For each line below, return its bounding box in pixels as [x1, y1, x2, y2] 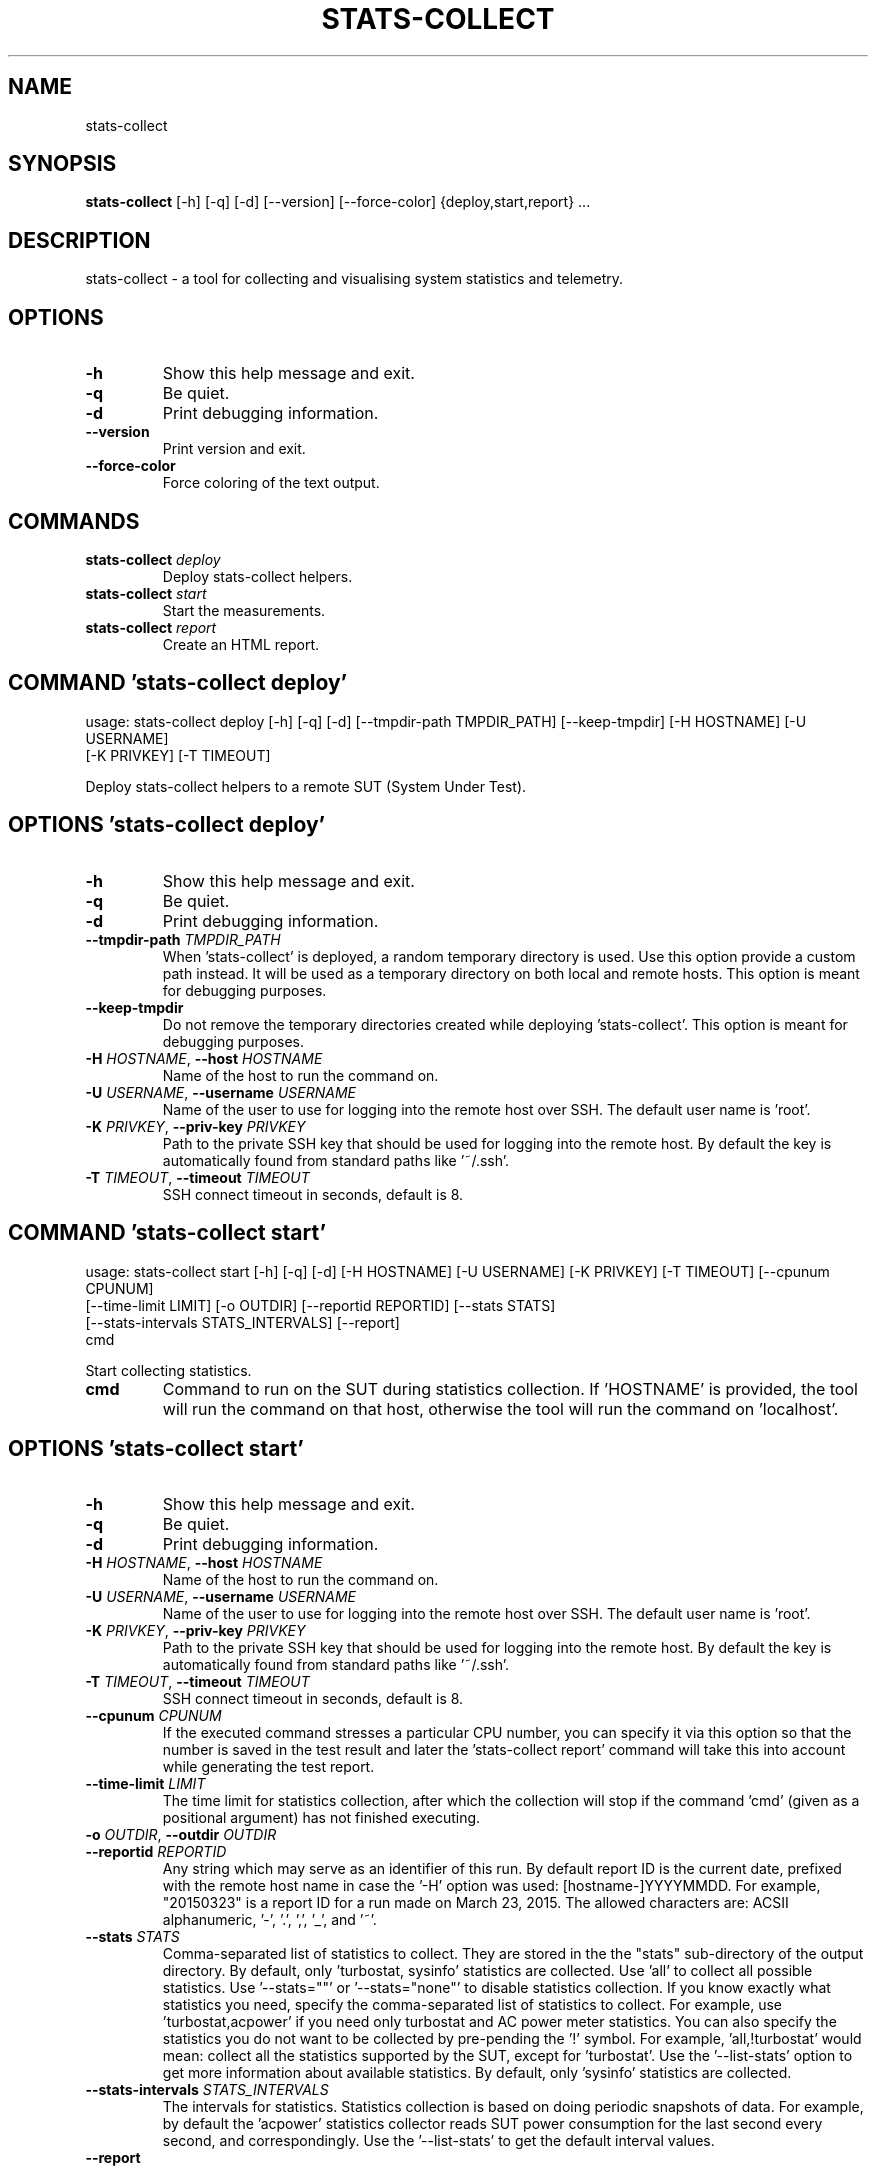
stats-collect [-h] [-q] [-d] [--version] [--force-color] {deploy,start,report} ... [85, 193, 591, 211]
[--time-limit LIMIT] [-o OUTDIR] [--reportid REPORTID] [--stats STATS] [85, 1296, 556, 1314]
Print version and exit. [162, 440, 306, 458]
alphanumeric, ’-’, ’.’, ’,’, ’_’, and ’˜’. [162, 1911, 377, 1929]
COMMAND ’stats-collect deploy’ [8, 670, 348, 696]
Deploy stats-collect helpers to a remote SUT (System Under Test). [85, 777, 527, 795]
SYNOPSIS [8, 151, 117, 177]
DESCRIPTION [8, 227, 151, 253]
